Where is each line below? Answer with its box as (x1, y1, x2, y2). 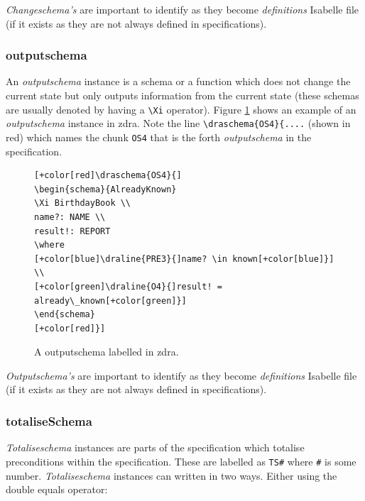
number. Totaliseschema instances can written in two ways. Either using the (6, 468, 337, 483)
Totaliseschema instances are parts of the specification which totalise (6, 440, 305, 455)
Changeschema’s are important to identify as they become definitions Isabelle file (6, 2, 359, 16)
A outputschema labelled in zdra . (34, 344, 179, 359)
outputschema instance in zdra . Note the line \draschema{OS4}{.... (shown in (6, 116, 351, 131)
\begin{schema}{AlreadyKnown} (34, 184, 177, 194)
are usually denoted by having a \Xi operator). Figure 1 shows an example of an (6, 101, 356, 116)
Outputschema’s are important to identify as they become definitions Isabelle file (6, 368, 357, 382)
